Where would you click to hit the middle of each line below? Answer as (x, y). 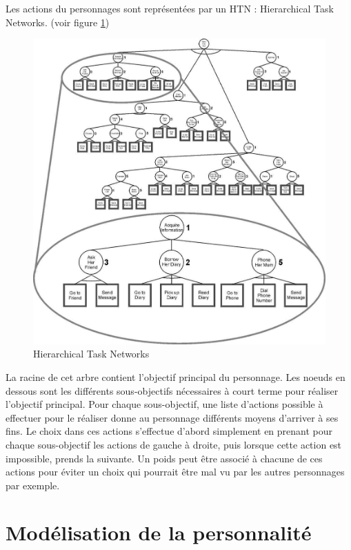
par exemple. (33, 485)
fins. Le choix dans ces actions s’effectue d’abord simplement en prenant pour (169, 431)
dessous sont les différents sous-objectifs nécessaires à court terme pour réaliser (172, 390)
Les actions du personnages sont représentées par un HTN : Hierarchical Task (170, 8)
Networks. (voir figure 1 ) (58, 22)
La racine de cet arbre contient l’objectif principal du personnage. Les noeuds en (175, 376)
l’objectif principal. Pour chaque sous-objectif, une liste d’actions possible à (164, 404)
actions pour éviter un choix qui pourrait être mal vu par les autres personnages (175, 472)
